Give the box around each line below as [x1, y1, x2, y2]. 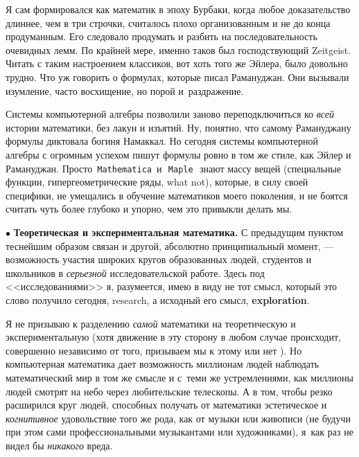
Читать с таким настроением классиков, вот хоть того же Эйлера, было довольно [6, 56, 348, 71]
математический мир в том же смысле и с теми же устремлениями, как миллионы [6, 370, 353, 384]
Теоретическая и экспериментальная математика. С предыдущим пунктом [13, 224, 343, 239]
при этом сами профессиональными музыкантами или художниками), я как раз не [6, 424, 353, 439]
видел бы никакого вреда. [6, 438, 113, 452]
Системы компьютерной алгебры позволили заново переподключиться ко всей [6, 107, 334, 121]
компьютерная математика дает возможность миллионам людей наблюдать [6, 357, 319, 371]
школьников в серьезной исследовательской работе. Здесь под [6, 265, 265, 280]
